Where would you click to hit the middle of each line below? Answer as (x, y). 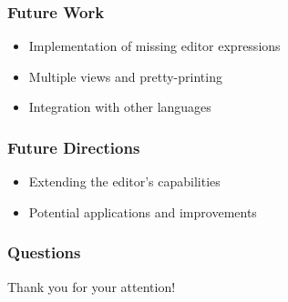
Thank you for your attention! (92, 286)
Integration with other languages (120, 107)
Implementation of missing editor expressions (154, 46)
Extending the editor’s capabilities (124, 181)
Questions (44, 252)
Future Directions (74, 147)
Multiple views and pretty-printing (125, 76)
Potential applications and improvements (143, 211)
